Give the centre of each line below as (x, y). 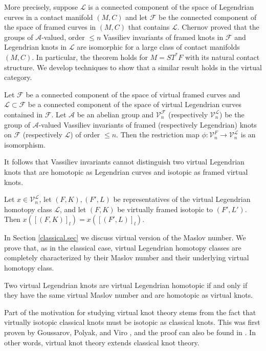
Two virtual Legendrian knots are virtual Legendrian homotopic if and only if (126, 285)
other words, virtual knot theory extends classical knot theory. (102, 342)
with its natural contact (222, 57)
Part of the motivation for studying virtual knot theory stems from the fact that (130, 312)
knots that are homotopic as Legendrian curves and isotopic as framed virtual (126, 171)
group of (17, 124)
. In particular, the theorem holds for (90, 57)
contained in (24, 114)
